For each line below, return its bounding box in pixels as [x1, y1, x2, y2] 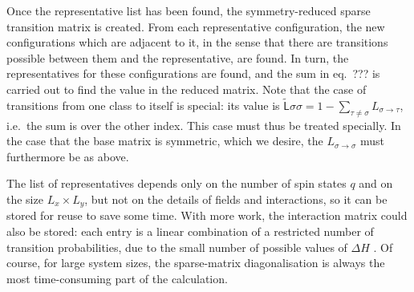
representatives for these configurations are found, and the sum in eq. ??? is [6, 65, 380, 82]
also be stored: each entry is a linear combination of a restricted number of [6, 223, 374, 239]
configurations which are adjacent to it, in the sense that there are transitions [6, 34, 388, 51]
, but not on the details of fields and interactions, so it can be [84, 190, 388, 207]
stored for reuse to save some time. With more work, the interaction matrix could [6, 207, 408, 224]
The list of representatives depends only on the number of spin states [6, 175, 347, 192]
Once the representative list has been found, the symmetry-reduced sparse [6, 2, 371, 18]
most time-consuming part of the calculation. [6, 270, 228, 286]
